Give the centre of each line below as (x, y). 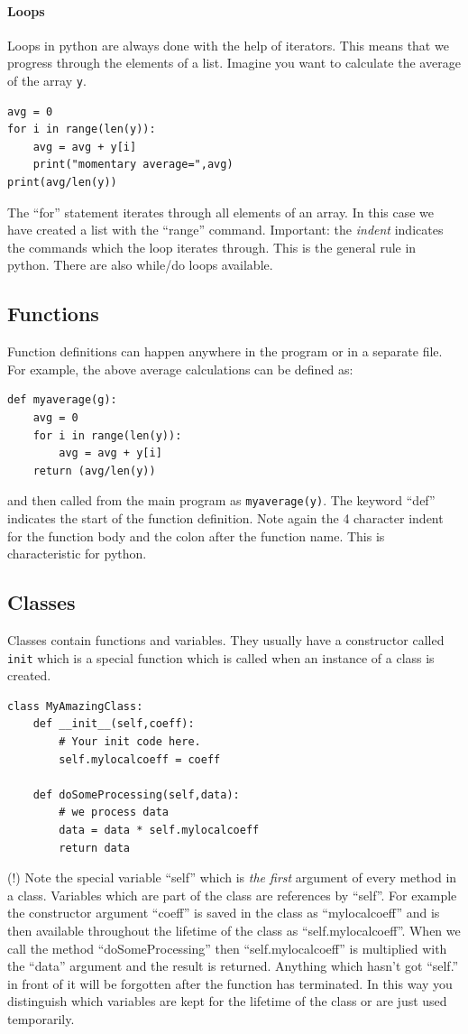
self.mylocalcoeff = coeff (140, 759)
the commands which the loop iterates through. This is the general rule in (212, 247)
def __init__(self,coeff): (114, 724)
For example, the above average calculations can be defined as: (180, 369)
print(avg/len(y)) (62, 183)
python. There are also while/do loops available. (140, 265)
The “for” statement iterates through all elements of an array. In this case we (221, 212)
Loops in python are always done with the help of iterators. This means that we (228, 45)
